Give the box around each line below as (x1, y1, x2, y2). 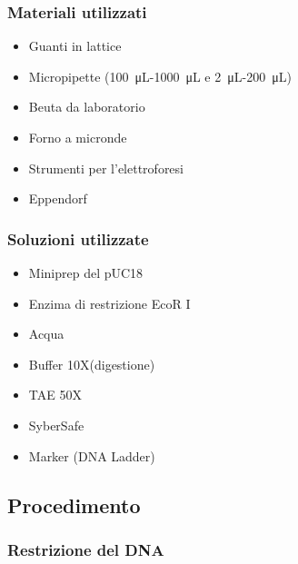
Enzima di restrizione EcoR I (28, 293, 191, 312)
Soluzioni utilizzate (7, 227, 149, 250)
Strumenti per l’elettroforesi (28, 158, 184, 177)
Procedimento (7, 490, 141, 519)
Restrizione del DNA (7, 538, 164, 560)
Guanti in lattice (28, 36, 122, 55)
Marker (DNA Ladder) (28, 446, 155, 465)
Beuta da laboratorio (28, 97, 145, 116)
